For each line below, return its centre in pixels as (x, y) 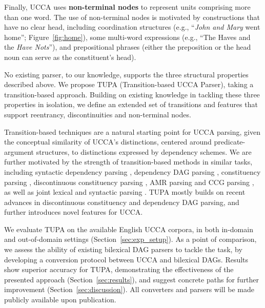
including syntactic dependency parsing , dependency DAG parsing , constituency (132, 171)
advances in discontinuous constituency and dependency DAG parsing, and (122, 202)
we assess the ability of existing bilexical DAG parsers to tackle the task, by (123, 249)
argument (19, 151)
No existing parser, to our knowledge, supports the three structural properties (126, 74)
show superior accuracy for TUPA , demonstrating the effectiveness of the (119, 269)
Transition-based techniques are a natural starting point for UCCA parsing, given (132, 131)
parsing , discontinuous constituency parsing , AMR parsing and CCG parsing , (129, 182)
